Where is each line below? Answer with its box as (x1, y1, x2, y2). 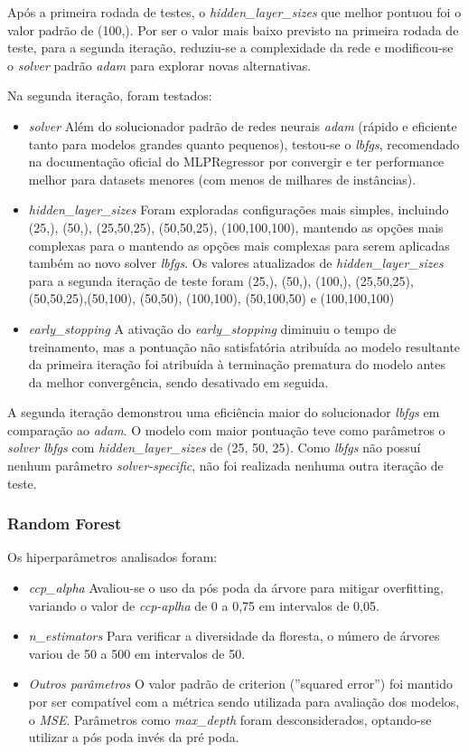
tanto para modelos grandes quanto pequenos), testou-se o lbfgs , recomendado (28, 134, 460, 153)
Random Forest (7, 512, 122, 535)
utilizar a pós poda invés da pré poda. (28, 728, 239, 747)
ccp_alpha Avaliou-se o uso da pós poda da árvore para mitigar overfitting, (28, 578, 444, 597)
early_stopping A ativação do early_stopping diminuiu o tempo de (28, 319, 397, 338)
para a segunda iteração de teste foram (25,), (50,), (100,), (28, 271, 351, 290)
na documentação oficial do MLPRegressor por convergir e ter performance (28, 152, 445, 171)
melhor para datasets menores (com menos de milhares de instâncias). (28, 169, 417, 188)
